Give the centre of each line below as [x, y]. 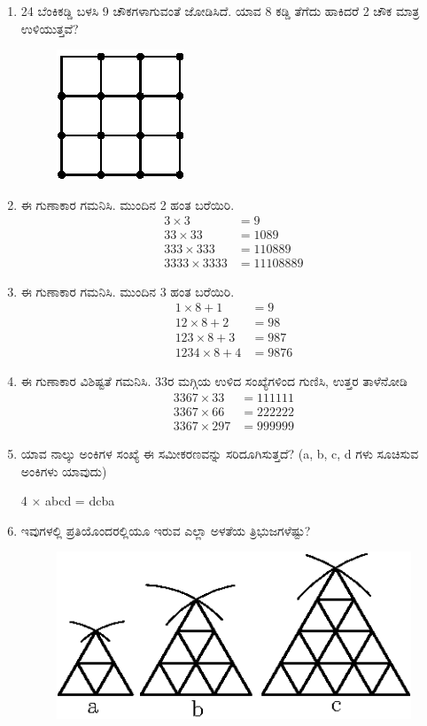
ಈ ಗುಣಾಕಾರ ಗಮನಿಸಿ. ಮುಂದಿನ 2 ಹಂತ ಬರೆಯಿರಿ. [128, 204]
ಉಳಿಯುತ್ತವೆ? [50, 28]
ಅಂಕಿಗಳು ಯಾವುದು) [64, 471]
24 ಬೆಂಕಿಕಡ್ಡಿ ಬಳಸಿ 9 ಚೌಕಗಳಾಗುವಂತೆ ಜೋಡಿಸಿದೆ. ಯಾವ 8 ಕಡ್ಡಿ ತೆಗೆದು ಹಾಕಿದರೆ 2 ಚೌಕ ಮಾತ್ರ [220, 11]
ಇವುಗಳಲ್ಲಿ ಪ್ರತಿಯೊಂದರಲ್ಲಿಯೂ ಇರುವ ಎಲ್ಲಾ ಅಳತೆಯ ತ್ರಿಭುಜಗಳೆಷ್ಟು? [166, 530]
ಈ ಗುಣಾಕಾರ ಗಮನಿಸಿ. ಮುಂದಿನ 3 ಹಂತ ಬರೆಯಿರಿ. [128, 291]
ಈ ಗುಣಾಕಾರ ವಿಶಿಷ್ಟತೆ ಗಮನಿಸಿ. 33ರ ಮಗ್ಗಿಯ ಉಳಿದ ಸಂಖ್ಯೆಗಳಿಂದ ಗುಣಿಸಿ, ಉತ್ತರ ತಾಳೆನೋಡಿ [214, 381]
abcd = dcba [80, 501]
